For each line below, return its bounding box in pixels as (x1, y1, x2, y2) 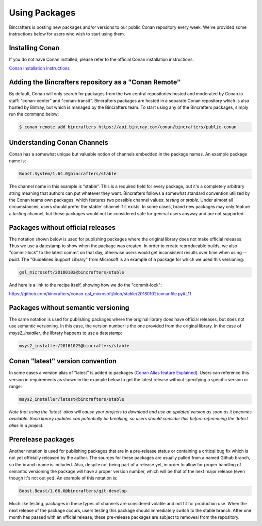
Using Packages (9, 7, 76, 18)
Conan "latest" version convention (9, 357, 116, 365)
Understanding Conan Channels (9, 138, 109, 147)
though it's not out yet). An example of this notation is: (9, 475, 117, 481)
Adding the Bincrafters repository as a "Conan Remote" (9, 78, 180, 86)
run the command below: (9, 111, 59, 117)
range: (9, 384, 22, 390)
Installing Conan (9, 44, 60, 52)
